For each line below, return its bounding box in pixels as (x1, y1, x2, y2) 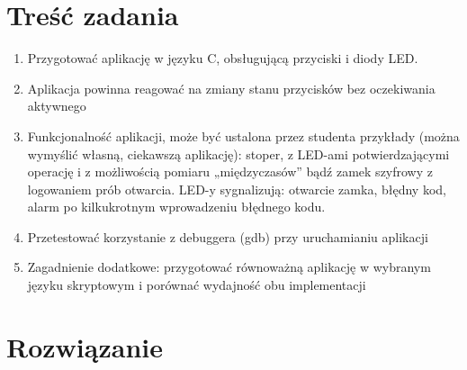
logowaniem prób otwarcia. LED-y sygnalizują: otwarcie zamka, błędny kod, (27, 179, 446, 198)
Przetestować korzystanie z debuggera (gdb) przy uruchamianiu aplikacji (27, 227, 428, 246)
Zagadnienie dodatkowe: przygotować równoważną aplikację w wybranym (27, 257, 431, 276)
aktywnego (27, 96, 86, 115)
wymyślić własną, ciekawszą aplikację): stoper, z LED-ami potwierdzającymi (27, 144, 450, 163)
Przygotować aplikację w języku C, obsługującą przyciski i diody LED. (27, 49, 418, 68)
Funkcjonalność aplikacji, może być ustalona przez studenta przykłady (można (27, 126, 460, 145)
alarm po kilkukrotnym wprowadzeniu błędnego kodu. (27, 197, 326, 216)
